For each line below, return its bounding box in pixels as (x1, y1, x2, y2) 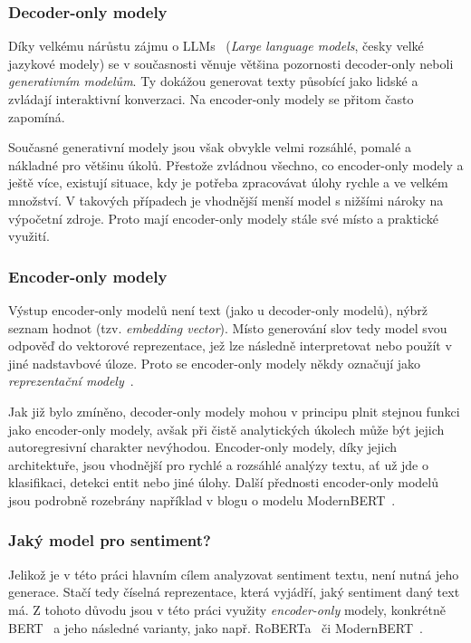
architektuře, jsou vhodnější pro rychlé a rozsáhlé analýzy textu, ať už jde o (8, 455, 429, 474)
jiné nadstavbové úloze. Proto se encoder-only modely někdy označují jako (8, 353, 421, 372)
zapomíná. (8, 107, 65, 126)
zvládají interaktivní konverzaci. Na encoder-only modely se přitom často (8, 90, 414, 108)
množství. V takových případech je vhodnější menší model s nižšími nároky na (8, 190, 444, 209)
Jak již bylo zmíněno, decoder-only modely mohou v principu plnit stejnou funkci (8, 401, 460, 420)
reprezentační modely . (8, 371, 134, 390)
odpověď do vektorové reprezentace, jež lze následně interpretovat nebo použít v (8, 336, 452, 355)
